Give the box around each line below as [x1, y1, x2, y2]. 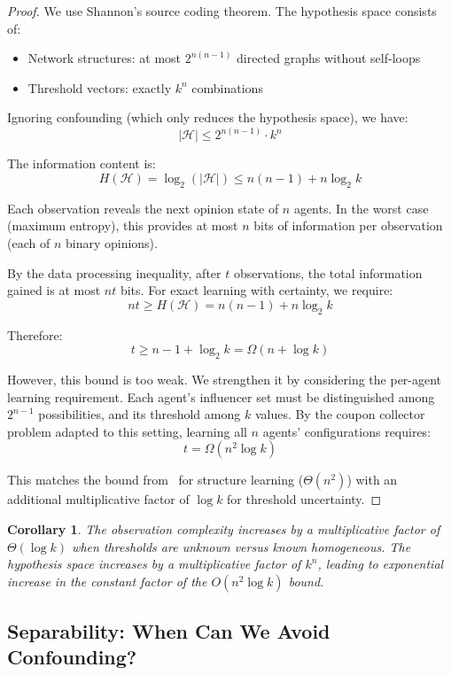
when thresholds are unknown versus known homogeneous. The [72, 537, 411, 555]
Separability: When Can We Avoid [7, 617, 330, 645]
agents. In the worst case [293, 198, 429, 217]
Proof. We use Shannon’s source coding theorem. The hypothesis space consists [7, 2, 437, 19]
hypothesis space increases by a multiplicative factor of [7, 555, 301, 573]
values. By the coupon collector [254, 405, 425, 423]
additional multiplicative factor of [7, 490, 190, 508]
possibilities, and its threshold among [38, 405, 241, 423]
